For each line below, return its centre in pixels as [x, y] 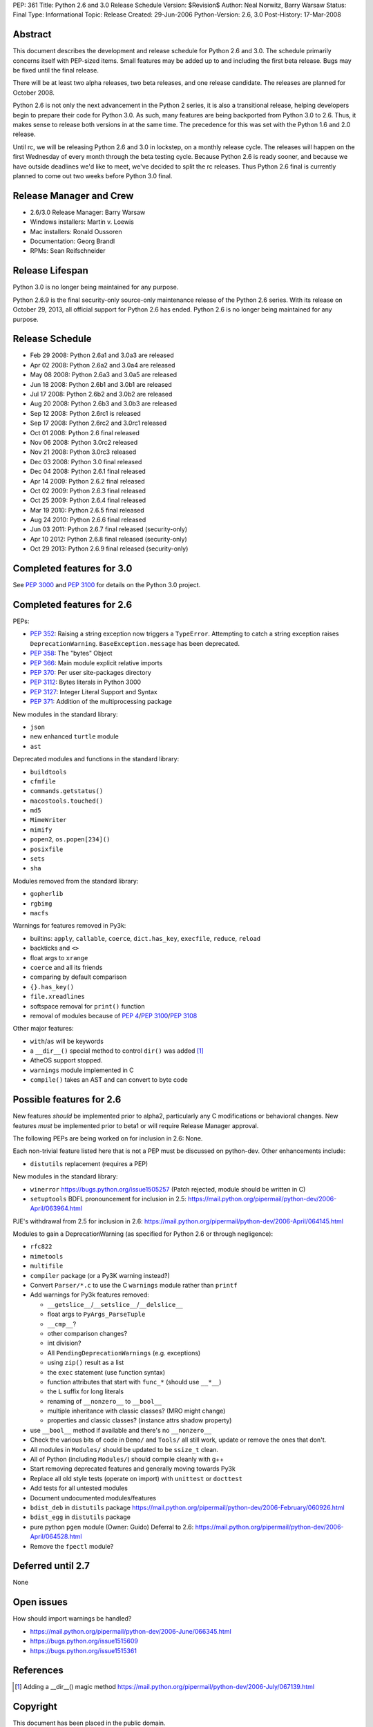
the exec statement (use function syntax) [106, 1372]
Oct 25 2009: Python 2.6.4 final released [88, 500]
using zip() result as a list [86, 1363]
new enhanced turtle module [74, 736]
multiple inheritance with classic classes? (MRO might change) [136, 1411]
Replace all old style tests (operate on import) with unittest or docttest [136, 1478]
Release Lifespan [51, 270]
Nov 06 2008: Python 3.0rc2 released [84, 442]
